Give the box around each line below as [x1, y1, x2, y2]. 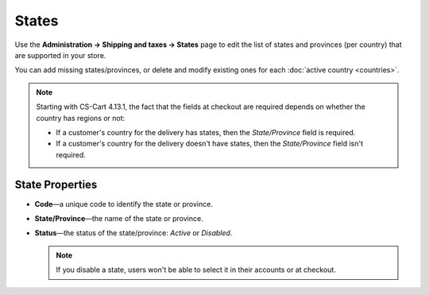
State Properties [14, 178, 98, 192]
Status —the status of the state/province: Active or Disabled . [34, 228, 233, 238]
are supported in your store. [14, 50, 106, 60]
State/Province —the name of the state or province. [34, 213, 203, 223]
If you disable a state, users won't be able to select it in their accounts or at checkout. [56, 265, 337, 274]
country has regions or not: [36, 113, 126, 122]
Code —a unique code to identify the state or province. [34, 199, 214, 208]
